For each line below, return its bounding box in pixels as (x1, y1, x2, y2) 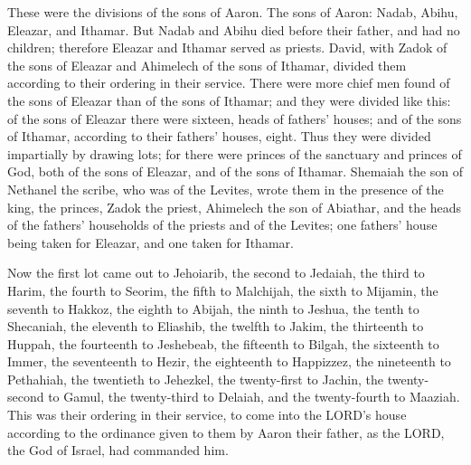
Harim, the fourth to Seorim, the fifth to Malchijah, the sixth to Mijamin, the (7, 280, 438, 299)
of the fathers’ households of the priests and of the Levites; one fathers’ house (7, 215, 438, 234)
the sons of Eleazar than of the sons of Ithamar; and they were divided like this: (7, 90, 451, 109)
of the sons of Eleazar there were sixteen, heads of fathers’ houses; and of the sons (7, 109, 462, 128)
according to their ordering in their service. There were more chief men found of (7, 73, 450, 92)
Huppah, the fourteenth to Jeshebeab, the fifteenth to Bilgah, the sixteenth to (7, 334, 439, 353)
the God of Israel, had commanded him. (7, 441, 229, 460)
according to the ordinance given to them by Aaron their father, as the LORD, (7, 422, 445, 441)
